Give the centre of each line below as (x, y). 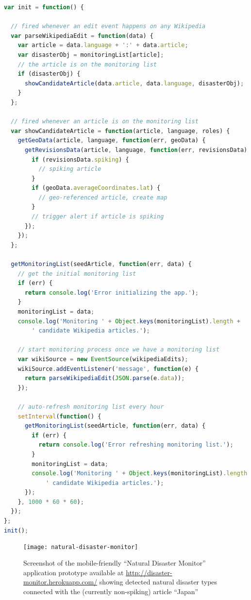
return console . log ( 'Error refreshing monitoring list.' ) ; (136, 445)
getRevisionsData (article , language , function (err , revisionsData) (136, 150)
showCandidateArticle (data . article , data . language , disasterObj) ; (134, 83)
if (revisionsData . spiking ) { (80, 159)
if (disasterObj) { (49, 74)
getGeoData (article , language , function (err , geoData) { (112, 141)
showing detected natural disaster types (158, 582)
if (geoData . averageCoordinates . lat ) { (96, 188)
